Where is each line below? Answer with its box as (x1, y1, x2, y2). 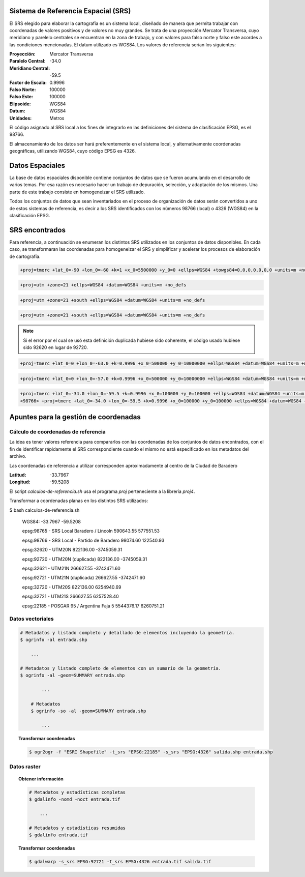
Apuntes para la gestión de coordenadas (9, 413, 141, 422)
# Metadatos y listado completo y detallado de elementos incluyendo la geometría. (20, 630, 235, 636)
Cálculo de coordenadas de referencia (9, 428, 106, 435)
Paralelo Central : (9, 58, 46, 64)
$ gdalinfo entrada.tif (28, 832, 88, 838)
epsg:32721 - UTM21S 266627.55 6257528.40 (22, 593, 119, 600)
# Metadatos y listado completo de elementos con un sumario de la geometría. (20, 665, 221, 671)
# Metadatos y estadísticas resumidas (28, 825, 126, 831)
